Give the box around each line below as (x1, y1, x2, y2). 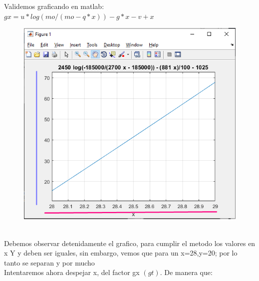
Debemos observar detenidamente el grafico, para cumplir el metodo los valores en (4, 238, 256, 248)
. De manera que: (160, 267, 213, 278)
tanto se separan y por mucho (4, 257, 95, 268)
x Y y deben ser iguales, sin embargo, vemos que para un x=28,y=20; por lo (4, 248, 238, 258)
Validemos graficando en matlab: (4, 1, 104, 11)
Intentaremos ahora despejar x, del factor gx (4, 267, 140, 278)
